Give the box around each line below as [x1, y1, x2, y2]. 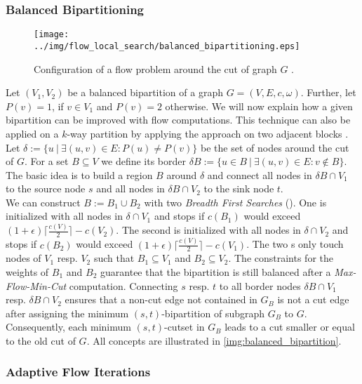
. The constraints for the [228, 251, 333, 265]
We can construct [6, 194, 81, 209]
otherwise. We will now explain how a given [165, 98, 353, 113]
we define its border [101, 154, 186, 168]
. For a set [24, 154, 69, 168]
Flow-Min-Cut [6, 278, 67, 293]
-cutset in [163, 319, 205, 334]
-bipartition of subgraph [161, 305, 265, 320]
